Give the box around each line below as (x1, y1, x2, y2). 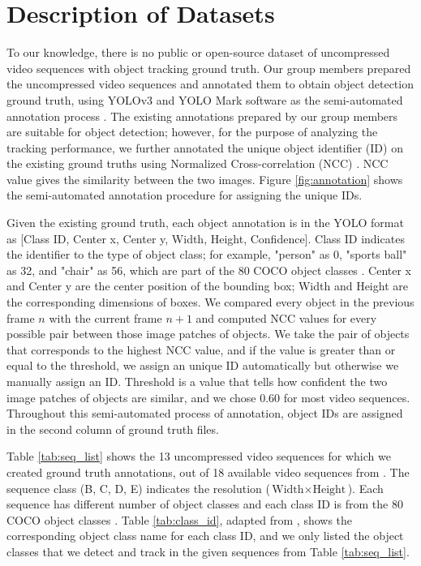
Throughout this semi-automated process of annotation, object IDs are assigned (6, 405, 403, 422)
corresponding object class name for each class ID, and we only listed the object (6, 527, 404, 544)
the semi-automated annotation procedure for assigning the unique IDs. (6, 187, 363, 204)
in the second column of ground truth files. (6, 420, 219, 437)
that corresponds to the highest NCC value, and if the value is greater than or (6, 341, 396, 358)
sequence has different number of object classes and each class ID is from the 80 (6, 495, 403, 512)
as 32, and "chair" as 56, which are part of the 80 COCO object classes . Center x (6, 261, 412, 278)
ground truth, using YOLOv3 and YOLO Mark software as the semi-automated (6, 91, 403, 108)
